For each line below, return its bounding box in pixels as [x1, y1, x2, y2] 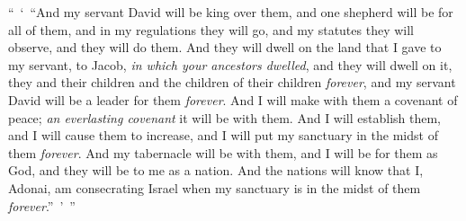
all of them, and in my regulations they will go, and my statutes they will [8, 20, 414, 39]
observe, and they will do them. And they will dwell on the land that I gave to [8, 38, 442, 57]
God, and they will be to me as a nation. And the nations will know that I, [8, 161, 424, 180]
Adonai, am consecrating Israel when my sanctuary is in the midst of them [8, 178, 421, 197]
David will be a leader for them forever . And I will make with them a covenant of [8, 90, 458, 109]
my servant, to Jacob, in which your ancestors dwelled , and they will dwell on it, [8, 55, 453, 74]
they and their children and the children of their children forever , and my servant [8, 73, 456, 92]
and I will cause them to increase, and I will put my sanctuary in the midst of [8, 126, 438, 145]
